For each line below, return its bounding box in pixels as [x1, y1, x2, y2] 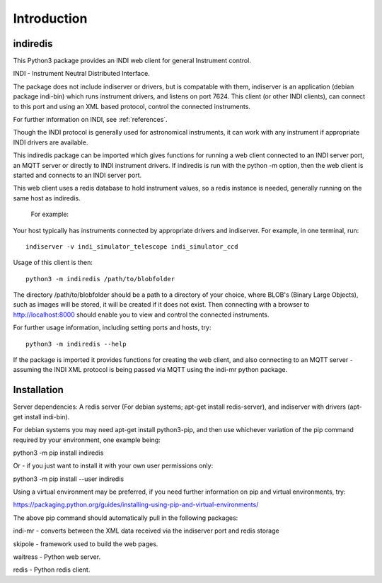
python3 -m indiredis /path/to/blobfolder [25, 275, 175, 283]
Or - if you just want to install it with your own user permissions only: [13, 461, 214, 470]
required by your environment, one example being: [13, 436, 161, 444]
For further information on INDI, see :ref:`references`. [13, 115, 168, 124]
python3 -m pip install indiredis [13, 448, 104, 457]
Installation [13, 384, 64, 396]
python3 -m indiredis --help [25, 340, 127, 348]
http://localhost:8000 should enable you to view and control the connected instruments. [13, 310, 270, 319]
